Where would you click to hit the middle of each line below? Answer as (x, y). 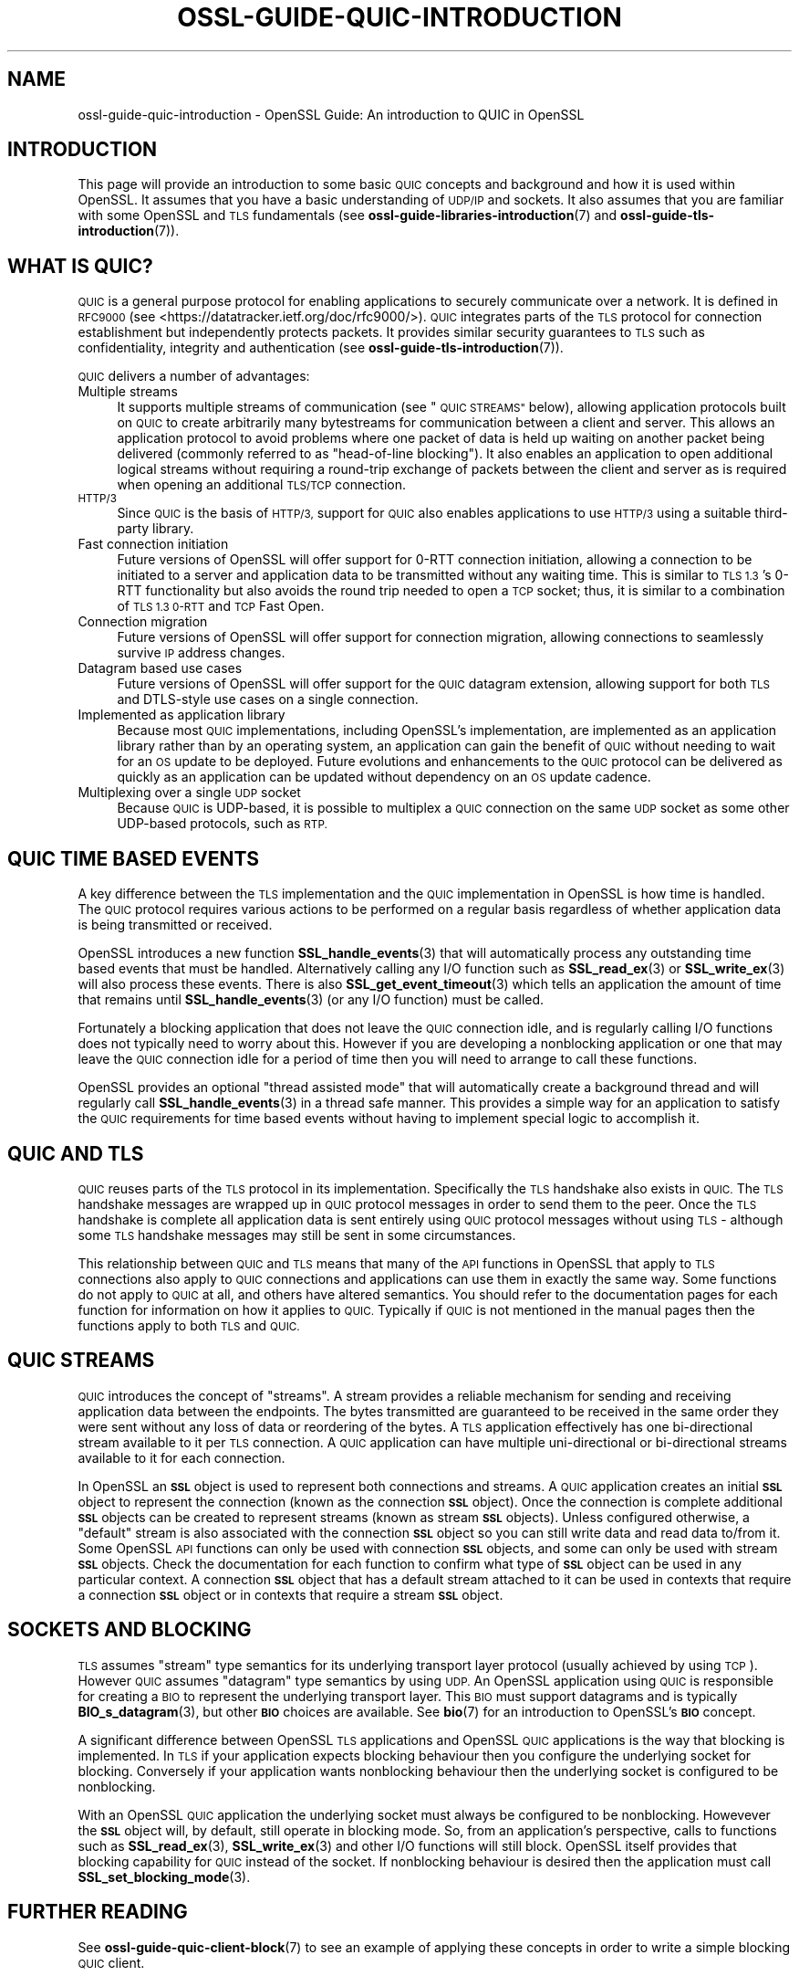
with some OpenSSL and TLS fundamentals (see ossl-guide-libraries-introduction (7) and (348, 215)
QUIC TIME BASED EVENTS (134, 858)
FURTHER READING (98, 1912)
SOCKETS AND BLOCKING (130, 1630)
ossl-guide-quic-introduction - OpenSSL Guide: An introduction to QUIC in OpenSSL (331, 114)
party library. (156, 529)
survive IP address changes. (201, 653)
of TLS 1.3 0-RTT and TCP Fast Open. (221, 606)
